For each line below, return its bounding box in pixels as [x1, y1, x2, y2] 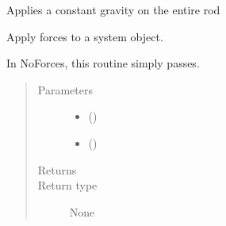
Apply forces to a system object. [6, 28, 163, 44]
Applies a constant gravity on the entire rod [6, 2, 220, 17]
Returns [37, 161, 77, 178]
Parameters [37, 81, 93, 98]
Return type [37, 177, 98, 193]
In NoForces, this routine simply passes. [6, 55, 200, 71]
